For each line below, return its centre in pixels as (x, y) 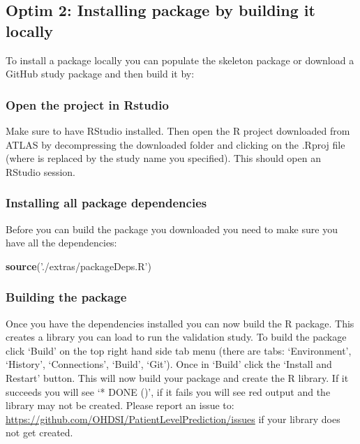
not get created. (39, 432)
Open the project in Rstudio (87, 104)
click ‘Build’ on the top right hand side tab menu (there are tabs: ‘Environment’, (179, 350)
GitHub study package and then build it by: (100, 74)
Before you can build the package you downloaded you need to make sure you (172, 229)
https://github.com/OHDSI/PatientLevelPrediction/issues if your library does (173, 419)
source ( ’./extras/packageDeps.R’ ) (78, 266)
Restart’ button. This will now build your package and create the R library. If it (177, 377)
